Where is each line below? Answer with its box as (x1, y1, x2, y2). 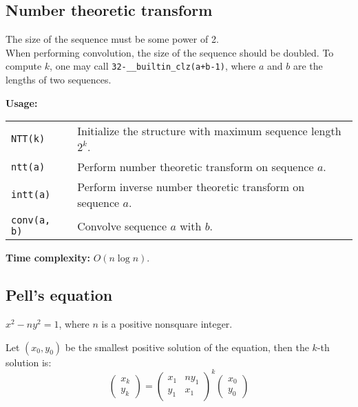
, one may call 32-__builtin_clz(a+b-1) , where (50, 59, 256, 73)
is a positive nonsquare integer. (101, 317, 233, 331)
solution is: (6, 355, 52, 369)
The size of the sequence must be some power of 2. (6, 32, 219, 46)
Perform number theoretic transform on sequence (77, 159, 314, 175)
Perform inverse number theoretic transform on (77, 179, 305, 195)
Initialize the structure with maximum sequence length (77, 123, 341, 139)
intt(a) (11, 189, 51, 201)
